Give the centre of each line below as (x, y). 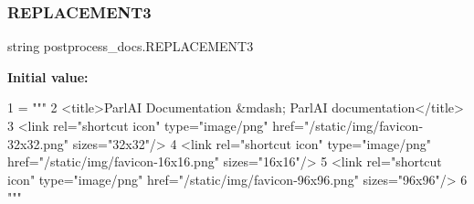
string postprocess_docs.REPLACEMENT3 (131, 46)
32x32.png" (38, 143)
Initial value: (48, 76)
